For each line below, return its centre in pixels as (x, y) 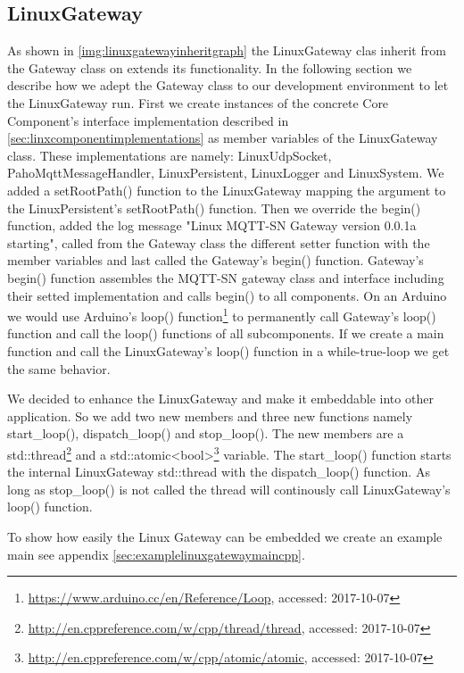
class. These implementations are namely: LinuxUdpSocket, (170, 155)
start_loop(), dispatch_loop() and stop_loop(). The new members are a (206, 433)
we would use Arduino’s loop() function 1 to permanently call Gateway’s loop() (222, 315)
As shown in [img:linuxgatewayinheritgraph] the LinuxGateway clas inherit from (227, 50)
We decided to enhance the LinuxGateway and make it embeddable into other (220, 399)
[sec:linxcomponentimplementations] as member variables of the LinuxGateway (223, 138)
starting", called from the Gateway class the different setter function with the (219, 242)
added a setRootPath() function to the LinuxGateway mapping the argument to (227, 190)
